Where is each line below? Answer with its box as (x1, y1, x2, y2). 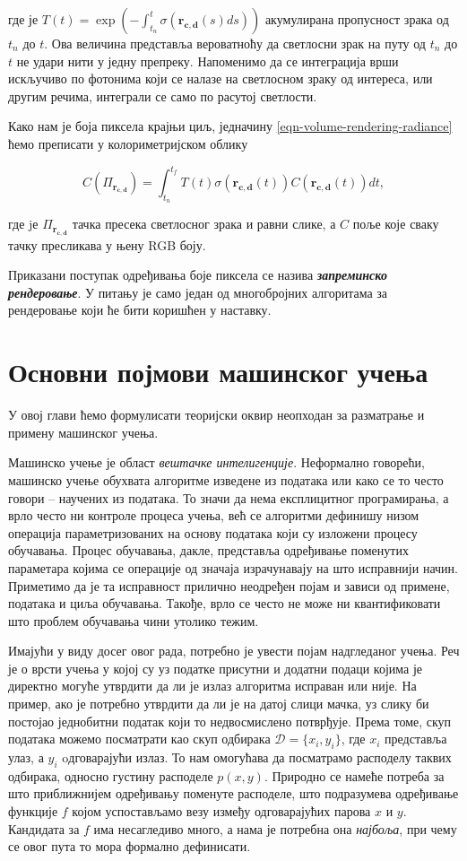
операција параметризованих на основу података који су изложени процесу (8, 523, 418, 542)
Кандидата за (8, 819, 80, 838)
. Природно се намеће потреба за (264, 766, 445, 785)
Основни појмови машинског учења (8, 353, 428, 390)
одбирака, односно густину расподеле (8, 766, 213, 785)
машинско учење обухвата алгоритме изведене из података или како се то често (8, 470, 444, 489)
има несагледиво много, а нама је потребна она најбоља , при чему (93, 819, 457, 838)
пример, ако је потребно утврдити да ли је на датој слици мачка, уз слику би (8, 694, 429, 713)
